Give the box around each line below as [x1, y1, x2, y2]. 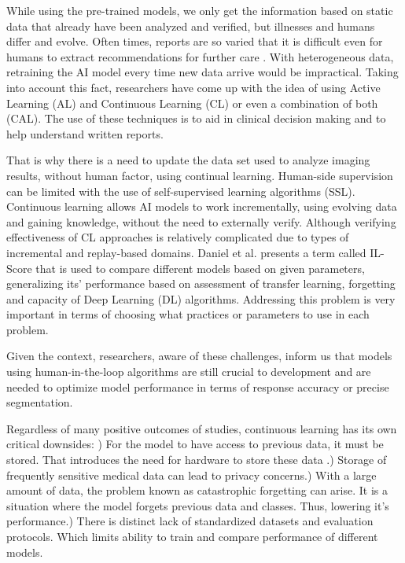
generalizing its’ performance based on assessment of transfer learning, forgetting [6, 275, 396, 292]
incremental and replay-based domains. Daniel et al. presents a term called [6, 244, 366, 260]
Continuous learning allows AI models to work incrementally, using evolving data [6, 198, 397, 215]
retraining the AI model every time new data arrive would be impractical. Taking [6, 64, 399, 80]
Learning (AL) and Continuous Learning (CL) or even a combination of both [6, 94, 378, 111]
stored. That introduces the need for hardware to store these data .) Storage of [6, 451, 387, 468]
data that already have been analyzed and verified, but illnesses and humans [6, 17, 375, 34]
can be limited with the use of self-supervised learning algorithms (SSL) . [6, 182, 355, 199]
